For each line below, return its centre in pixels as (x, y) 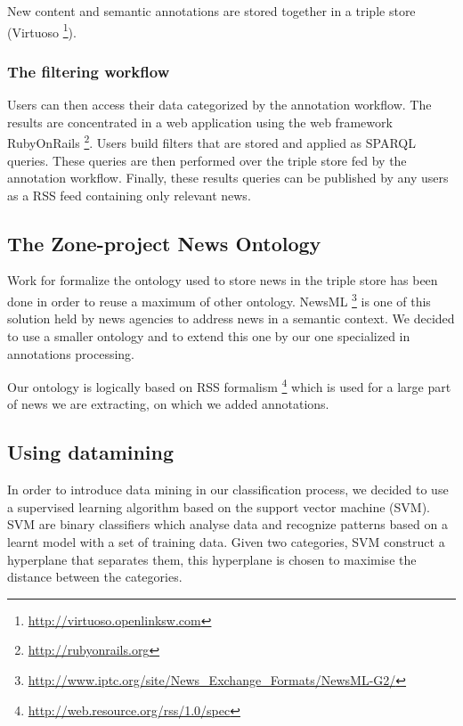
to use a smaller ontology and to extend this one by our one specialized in (209, 335)
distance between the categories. (95, 577)
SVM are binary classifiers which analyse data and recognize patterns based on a (227, 524)
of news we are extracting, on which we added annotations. (168, 404)
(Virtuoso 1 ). (42, 30)
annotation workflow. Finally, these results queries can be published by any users (228, 178)
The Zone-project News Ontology (164, 243)
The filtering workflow (89, 71)
